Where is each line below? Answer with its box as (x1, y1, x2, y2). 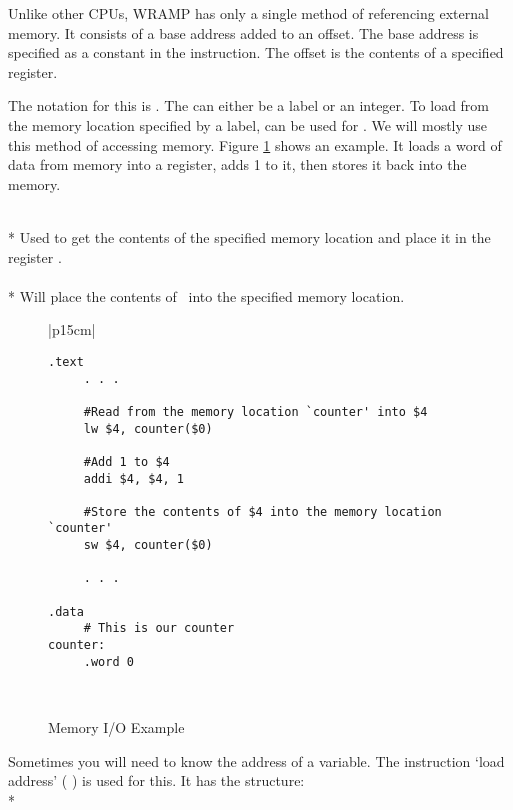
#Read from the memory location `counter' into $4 (83, 404, 428, 419)
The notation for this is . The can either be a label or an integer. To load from (8, 95, 490, 116)
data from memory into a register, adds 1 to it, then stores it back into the (8, 154, 467, 175)
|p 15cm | (48, 319, 96, 340)
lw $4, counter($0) (83, 421, 213, 436)
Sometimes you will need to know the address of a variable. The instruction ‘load (8, 750, 505, 771)
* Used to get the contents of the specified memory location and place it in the (8, 226, 491, 247)
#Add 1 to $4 (83, 454, 170, 469)
